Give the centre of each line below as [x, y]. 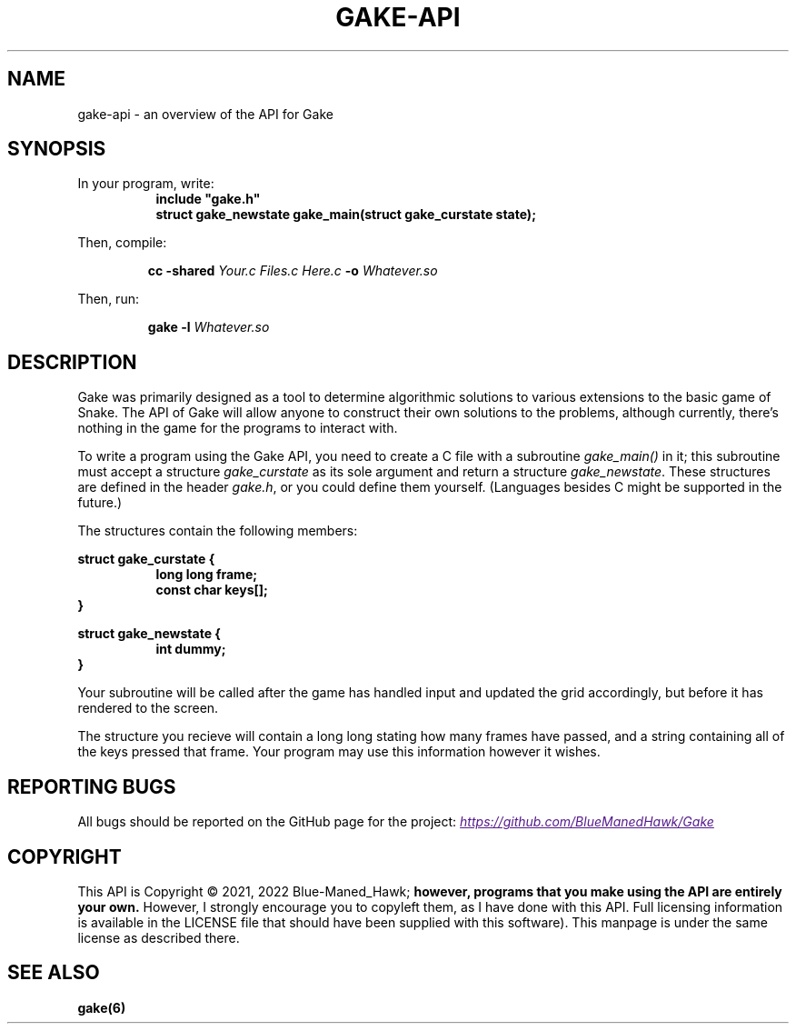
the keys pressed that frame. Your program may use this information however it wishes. [339, 752]
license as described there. [159, 937]
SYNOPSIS [57, 149]
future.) [100, 503]
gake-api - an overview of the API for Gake [205, 114]
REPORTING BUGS [92, 786]
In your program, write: [146, 184]
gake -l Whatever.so [209, 327]
